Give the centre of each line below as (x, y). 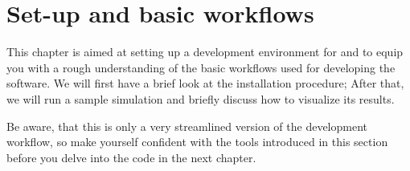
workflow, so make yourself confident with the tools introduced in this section (197, 142)
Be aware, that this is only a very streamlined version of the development (187, 126)
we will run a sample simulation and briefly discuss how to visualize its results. (201, 98)
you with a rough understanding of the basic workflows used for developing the (201, 67)
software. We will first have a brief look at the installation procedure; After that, (205, 83)
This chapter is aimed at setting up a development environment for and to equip (205, 52)
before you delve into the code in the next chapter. (131, 157)
